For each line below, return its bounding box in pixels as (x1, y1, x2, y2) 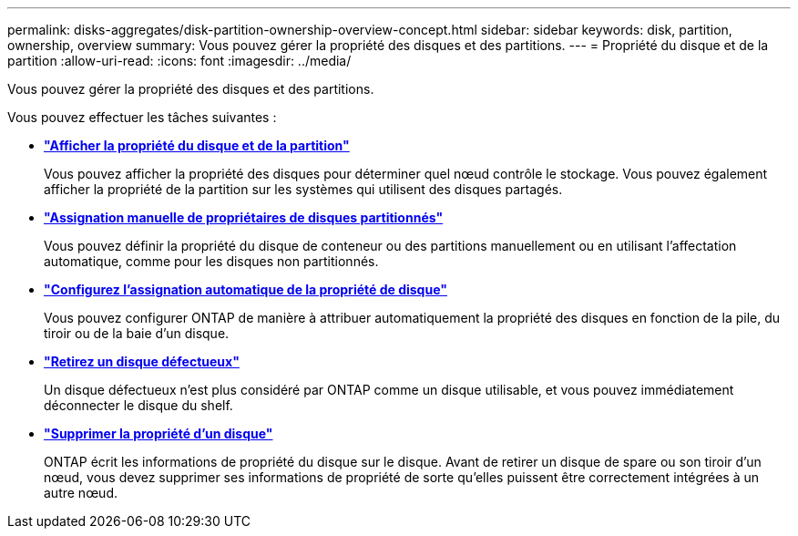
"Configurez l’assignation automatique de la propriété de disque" (44, 282, 447, 297)
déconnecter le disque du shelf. (44, 397, 233, 413)
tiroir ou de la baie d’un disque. (44, 325, 230, 341)
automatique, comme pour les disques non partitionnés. (44, 253, 379, 269)
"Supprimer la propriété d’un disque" (44, 426, 273, 441)
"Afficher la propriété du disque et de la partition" (44, 138, 350, 153)
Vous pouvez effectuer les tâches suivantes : (7, 109, 277, 125)
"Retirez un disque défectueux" (44, 354, 240, 369)
